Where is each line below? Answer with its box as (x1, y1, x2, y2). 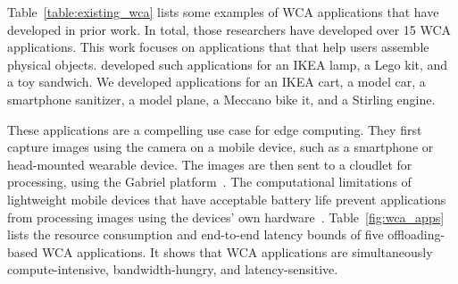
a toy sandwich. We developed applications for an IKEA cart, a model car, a (7, 72, 426, 91)
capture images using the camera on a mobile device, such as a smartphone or (7, 138, 434, 156)
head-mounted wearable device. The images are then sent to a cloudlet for (7, 155, 412, 173)
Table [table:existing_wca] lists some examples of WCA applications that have (7, 3, 439, 21)
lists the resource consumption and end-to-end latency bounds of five (7, 225, 384, 244)
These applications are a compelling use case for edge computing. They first (7, 120, 422, 138)
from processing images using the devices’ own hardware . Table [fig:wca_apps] (7, 207, 445, 226)
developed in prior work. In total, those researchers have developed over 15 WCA (7, 20, 452, 38)
